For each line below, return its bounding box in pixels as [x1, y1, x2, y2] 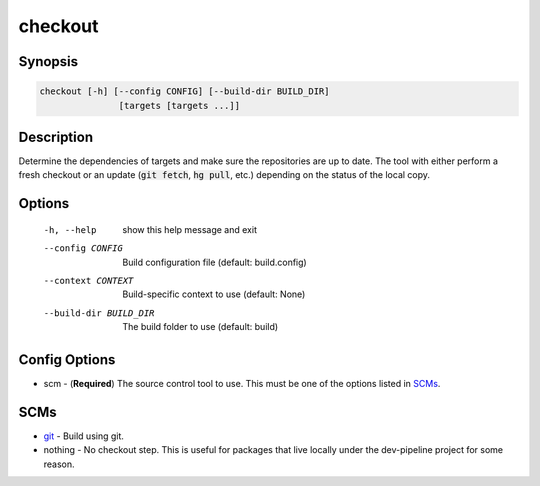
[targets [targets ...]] [118, 100, 240, 111]
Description [18, 128, 94, 145]
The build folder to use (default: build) [122, 321, 279, 333]
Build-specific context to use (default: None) [122, 288, 306, 300]
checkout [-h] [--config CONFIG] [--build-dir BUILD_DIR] [39, 86, 330, 97]
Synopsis [18, 53, 79, 70]
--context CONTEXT [43, 275, 134, 287]
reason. [43, 458, 75, 470]
